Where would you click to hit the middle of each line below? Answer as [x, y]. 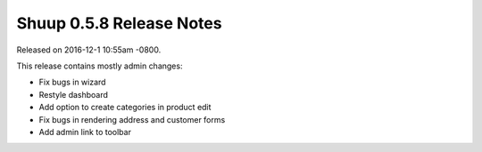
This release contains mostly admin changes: [100, 66]
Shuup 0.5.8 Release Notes [119, 23]
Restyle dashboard [74, 94]
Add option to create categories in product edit [125, 108]
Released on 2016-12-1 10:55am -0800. [89, 50]
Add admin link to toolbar [85, 132]
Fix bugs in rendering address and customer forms [132, 119]
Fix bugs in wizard [72, 82]
